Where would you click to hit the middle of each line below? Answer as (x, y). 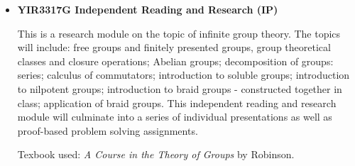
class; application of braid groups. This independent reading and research (177, 103)
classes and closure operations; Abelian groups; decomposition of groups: (175, 61)
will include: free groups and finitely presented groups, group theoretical (174, 47)
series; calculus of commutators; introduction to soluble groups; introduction (184, 75)
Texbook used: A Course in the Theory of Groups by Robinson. (156, 154)
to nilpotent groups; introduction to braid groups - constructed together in (180, 88)
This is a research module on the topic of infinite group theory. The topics (179, 33)
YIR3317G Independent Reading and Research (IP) (148, 9)
